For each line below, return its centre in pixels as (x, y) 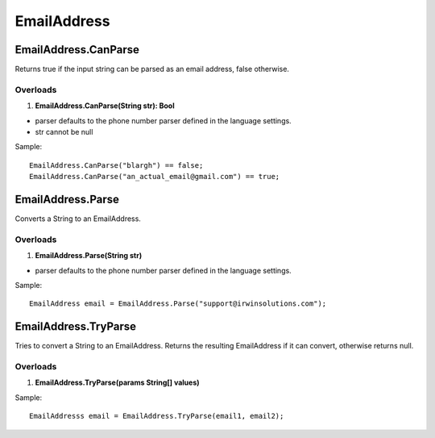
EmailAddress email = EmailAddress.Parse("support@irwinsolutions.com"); (178, 304)
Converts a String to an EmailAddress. (78, 219)
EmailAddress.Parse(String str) (89, 256)
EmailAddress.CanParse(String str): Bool (105, 106)
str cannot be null (64, 131)
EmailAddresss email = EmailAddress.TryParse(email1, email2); (157, 416)
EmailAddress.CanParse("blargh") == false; (116, 165)
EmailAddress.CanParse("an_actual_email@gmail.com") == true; (155, 177)
